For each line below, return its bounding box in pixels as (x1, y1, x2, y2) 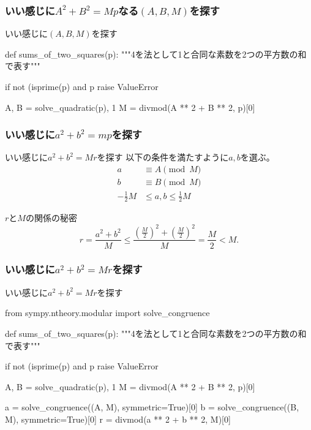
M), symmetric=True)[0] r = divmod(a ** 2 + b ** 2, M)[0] (5, 412, 231, 425)
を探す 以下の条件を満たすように (97, 151, 229, 164)
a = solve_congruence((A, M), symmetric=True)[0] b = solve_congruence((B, (5, 401, 299, 413)
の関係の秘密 (25, 211, 77, 224)
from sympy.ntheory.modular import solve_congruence (5, 306, 210, 319)
